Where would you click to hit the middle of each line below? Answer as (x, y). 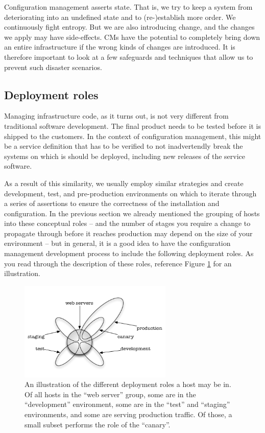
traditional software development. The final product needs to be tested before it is (132, 126)
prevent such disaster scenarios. (53, 67)
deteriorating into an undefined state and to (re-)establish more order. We (120, 17)
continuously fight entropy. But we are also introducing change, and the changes (129, 27)
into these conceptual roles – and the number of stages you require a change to (127, 223)
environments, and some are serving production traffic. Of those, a (128, 414)
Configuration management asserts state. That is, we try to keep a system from (128, 7)
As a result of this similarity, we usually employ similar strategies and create (124, 183)
